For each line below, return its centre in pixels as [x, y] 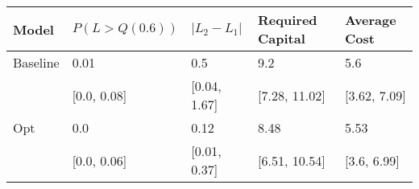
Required [288, 20]
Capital [282, 38]
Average [371, 20]
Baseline [36, 62]
